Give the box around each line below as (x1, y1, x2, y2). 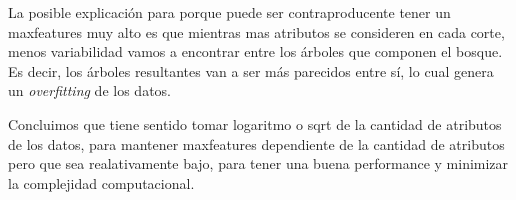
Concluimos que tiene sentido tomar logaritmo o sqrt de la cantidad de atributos (8, 113, 502, 134)
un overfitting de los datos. (8, 80, 171, 101)
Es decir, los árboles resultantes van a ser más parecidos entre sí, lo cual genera (8, 60, 494, 81)
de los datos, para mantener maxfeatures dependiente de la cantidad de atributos (8, 133, 505, 154)
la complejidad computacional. (8, 172, 195, 193)
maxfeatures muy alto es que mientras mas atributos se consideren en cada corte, (8, 21, 505, 42)
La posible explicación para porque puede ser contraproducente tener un (8, 2, 451, 22)
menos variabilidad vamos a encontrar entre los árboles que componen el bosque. (8, 41, 503, 62)
